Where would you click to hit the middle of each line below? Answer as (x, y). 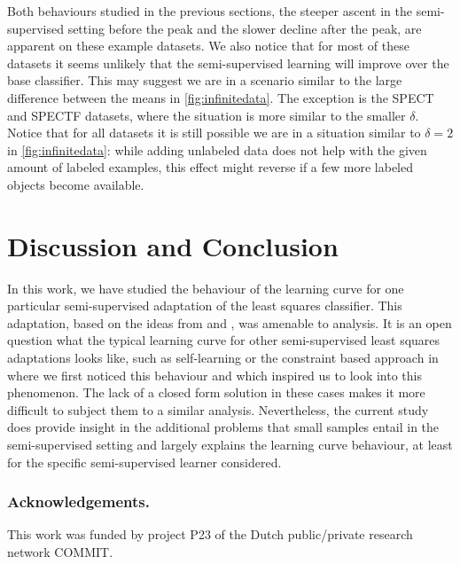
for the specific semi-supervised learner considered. (144, 462)
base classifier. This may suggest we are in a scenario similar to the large (205, 80)
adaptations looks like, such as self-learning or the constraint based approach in (223, 358)
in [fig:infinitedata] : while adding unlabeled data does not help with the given (217, 149)
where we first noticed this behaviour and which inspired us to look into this (215, 375)
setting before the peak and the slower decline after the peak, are (245, 28)
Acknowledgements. (78, 501)
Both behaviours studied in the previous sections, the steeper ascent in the (210, 11)
